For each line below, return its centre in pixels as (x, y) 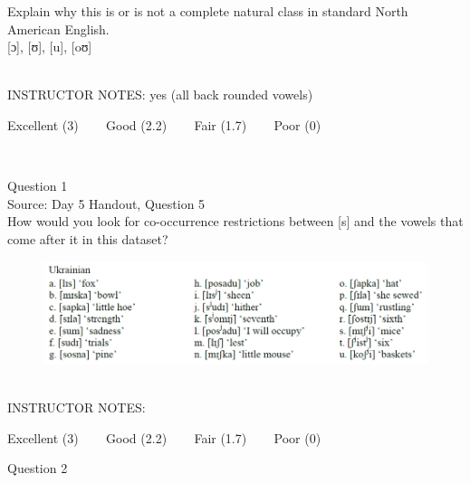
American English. (58, 28)
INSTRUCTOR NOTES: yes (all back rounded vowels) (160, 95)
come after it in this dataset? (88, 238)
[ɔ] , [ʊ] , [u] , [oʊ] (50, 47)
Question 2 (38, 468)
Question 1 (38, 186)
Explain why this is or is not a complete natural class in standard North (208, 11)
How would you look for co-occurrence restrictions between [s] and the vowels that (235, 221)
